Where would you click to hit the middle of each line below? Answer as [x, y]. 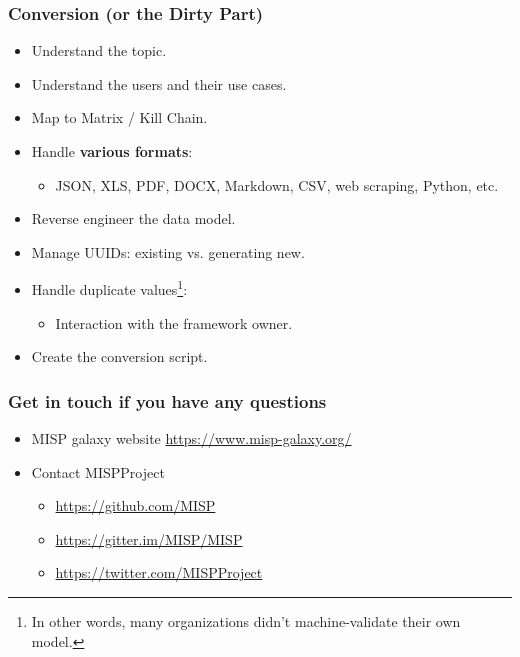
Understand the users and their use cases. [159, 83]
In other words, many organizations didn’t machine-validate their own [246, 621]
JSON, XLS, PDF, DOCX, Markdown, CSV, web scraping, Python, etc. [277, 184]
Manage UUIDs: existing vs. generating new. [168, 251]
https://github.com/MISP [135, 505]
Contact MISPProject [98, 471]
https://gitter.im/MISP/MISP [149, 538]
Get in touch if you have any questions [167, 400]
